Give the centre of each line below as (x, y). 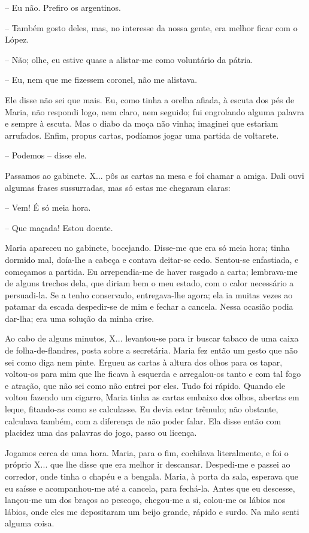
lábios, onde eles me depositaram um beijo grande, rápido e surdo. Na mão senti (152, 511)
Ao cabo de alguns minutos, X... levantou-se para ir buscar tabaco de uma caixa (152, 338)
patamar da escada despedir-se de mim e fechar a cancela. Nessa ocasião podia (149, 306)
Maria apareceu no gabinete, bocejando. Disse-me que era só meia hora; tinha (147, 248)
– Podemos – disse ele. (46, 155)
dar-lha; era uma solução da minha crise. (80, 318)
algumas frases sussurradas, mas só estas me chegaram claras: (118, 187)
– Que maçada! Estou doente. (59, 227)
